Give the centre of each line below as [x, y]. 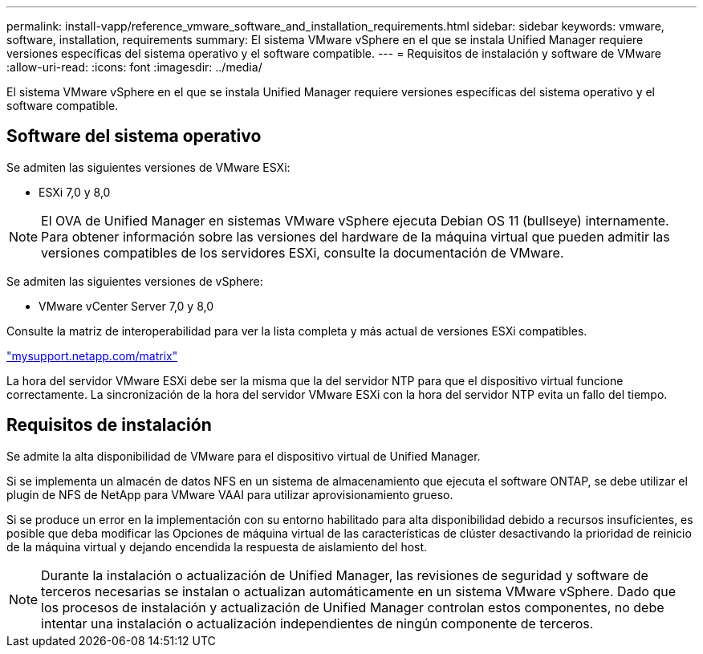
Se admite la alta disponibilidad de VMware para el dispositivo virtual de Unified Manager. [244, 456]
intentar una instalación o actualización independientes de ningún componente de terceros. [317, 623]
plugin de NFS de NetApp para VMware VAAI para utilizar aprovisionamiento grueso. [230, 494]
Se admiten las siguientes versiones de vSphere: [135, 281]
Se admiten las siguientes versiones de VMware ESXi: [148, 167]
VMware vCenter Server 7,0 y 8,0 [126, 306]
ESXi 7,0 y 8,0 [75, 192]
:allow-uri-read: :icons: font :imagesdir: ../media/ [134, 67]
